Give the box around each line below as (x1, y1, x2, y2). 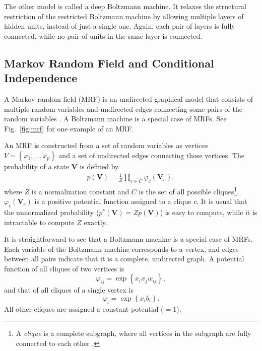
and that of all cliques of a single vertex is (4, 285, 134, 295)
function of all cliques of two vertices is (4, 263, 124, 273)
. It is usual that (196, 196, 247, 206)
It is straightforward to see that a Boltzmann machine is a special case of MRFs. (4, 234, 253, 244)
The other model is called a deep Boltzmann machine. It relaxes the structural (4, 1, 246, 11)
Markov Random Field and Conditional (4, 55, 214, 71)
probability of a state (4, 161, 69, 171)
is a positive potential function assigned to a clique (34, 196, 191, 206)
